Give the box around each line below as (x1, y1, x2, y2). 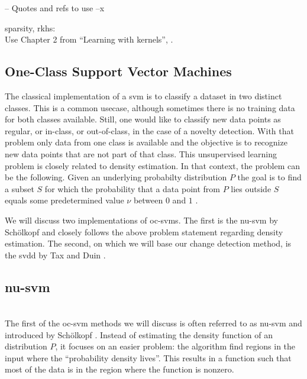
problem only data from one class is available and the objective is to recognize (5, 136, 287, 148)
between (133, 194, 163, 206)
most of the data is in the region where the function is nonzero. (5, 363, 234, 375)
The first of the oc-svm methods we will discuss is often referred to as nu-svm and (5, 317, 302, 329)
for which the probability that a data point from (44, 182, 220, 195)
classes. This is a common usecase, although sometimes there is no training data (5, 101, 295, 114)
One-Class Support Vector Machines (5, 62, 232, 80)
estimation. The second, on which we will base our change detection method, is (5, 237, 292, 250)
